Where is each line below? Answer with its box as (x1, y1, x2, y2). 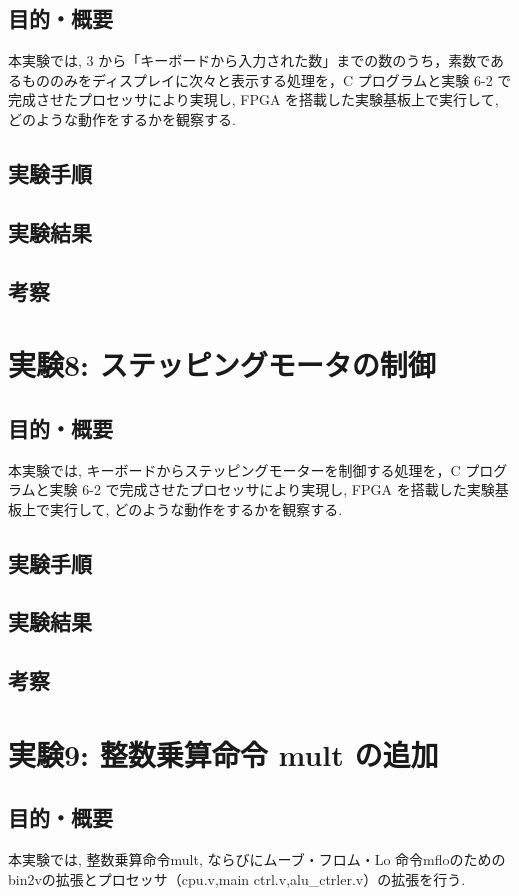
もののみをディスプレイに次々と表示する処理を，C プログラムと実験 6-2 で (21, 69, 512, 90)
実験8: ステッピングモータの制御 (8, 344, 436, 385)
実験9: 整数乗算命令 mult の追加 (8, 733, 439, 774)
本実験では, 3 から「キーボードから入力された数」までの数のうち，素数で (8, 50, 491, 71)
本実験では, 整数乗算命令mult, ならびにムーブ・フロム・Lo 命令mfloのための (8, 849, 506, 870)
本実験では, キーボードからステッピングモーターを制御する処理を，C (8, 459, 461, 480)
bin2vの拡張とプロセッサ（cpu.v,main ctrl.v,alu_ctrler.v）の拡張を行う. (8, 868, 466, 889)
